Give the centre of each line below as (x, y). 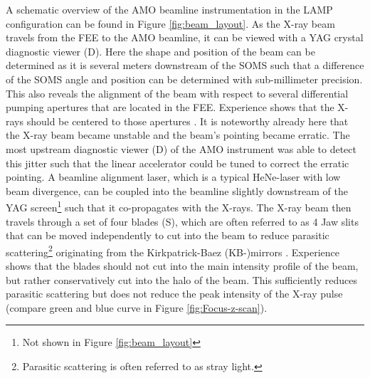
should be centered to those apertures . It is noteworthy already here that (187, 121)
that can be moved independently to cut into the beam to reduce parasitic (168, 235)
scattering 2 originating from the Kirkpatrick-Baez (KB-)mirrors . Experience (173, 251)
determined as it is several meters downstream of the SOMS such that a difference (185, 65)
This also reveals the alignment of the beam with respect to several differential (177, 93)
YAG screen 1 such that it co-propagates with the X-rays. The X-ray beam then (179, 206)
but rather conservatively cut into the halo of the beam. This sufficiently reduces (181, 279)
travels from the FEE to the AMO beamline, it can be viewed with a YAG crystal (185, 37)
